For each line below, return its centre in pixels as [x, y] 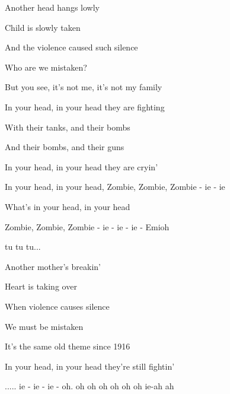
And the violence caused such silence [71, 47]
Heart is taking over [41, 286]
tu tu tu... [23, 247]
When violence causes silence [57, 306]
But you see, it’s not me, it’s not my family [84, 87]
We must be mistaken [44, 326]
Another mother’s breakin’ [53, 266]
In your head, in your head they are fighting [85, 107]
